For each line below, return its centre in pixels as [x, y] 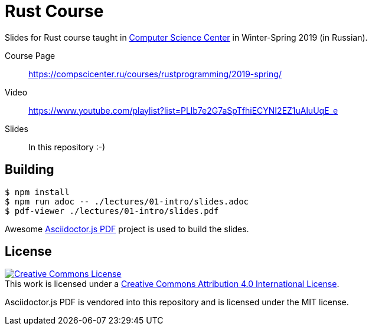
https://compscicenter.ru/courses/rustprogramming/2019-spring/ [155, 74]
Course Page [30, 55]
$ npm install [37, 192]
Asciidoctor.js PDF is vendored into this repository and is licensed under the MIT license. [177, 302]
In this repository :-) [67, 147]
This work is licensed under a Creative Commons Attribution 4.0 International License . [172, 284]
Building [30, 170]
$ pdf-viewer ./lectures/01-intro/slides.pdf [112, 211]
